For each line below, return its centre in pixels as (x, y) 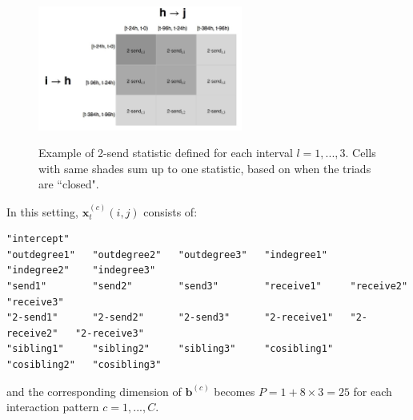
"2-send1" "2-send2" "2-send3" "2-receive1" (170, 318)
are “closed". (69, 184)
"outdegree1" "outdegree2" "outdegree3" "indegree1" (167, 254)
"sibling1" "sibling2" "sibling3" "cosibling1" (170, 349)
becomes (235, 391)
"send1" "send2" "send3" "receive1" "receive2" (207, 287)
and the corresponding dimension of (94, 391)
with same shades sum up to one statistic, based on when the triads (205, 168)
